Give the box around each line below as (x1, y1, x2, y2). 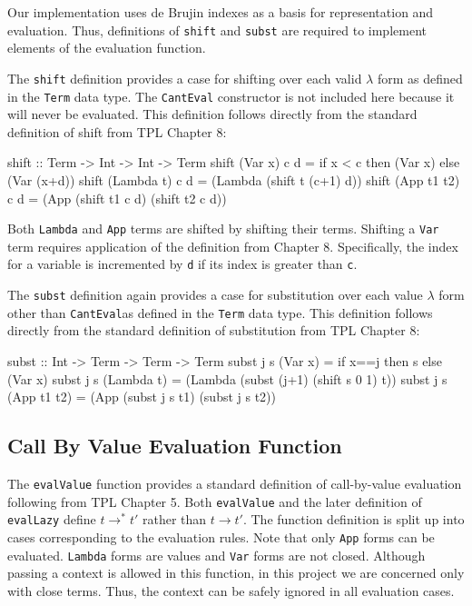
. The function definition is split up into (242, 510, 465, 529)
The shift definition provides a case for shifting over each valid (7, 68, 362, 87)
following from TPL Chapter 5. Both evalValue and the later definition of (7, 492, 422, 511)
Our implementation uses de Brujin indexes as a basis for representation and (7, 3, 434, 21)
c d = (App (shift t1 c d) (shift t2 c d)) (7, 188, 227, 207)
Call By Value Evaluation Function (7, 432, 342, 460)
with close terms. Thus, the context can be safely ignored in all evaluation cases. (7, 581, 455, 600)
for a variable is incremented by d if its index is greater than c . (7, 254, 358, 273)
